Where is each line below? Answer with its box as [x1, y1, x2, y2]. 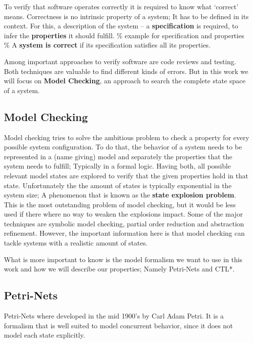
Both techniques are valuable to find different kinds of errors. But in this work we [4, 66, 249, 76]
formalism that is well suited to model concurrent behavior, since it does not [4, 320, 233, 330]
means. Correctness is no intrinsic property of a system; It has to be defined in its [4, 11, 249, 21]
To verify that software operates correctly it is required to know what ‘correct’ [4, 1, 239, 11]
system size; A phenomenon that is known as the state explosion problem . [4, 190, 236, 200]
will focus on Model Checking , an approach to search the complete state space [4, 75, 246, 86]
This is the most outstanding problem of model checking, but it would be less [4, 199, 236, 209]
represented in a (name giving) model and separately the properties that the [4, 151, 232, 161]
